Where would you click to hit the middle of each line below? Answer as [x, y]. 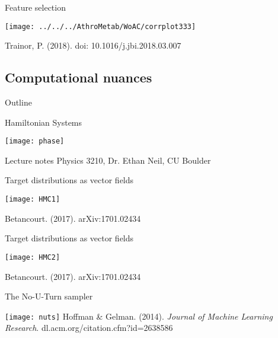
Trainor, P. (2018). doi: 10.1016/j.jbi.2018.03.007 [93, 45]
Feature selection [35, 7]
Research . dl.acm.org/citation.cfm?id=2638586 [89, 328]
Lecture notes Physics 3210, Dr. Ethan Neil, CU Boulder [108, 160]
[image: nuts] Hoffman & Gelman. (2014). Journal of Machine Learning [139, 316]
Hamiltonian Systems [44, 122]
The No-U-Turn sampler [49, 296]
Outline [18, 102]
